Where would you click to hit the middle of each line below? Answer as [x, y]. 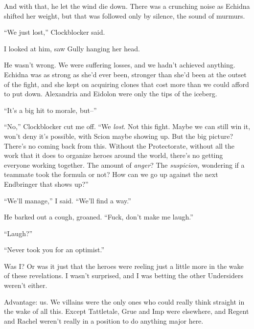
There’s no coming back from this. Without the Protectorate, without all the [119, 145]
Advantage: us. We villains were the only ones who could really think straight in [124, 301]
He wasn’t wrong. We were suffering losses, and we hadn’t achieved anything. [120, 65]
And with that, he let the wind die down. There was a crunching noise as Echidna [127, 6]
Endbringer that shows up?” [46, 184]
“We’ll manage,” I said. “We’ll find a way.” [68, 200]
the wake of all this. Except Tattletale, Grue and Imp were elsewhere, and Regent [127, 311]
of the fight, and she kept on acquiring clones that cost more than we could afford [127, 84]
